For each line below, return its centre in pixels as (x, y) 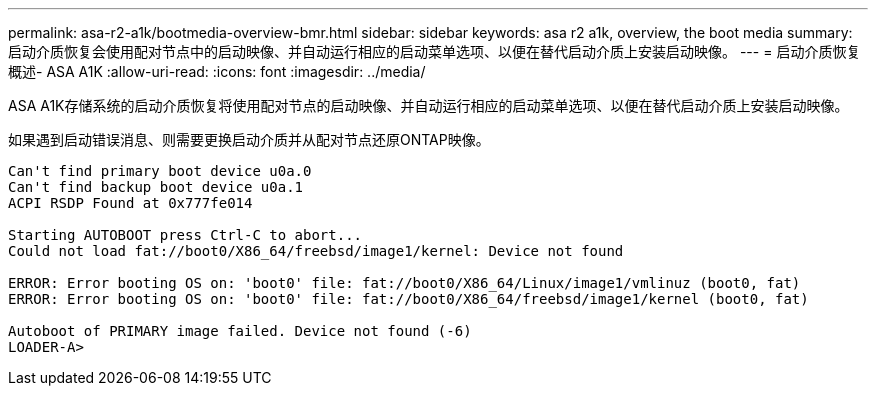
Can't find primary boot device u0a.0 (160, 171)
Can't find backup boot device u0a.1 (156, 187)
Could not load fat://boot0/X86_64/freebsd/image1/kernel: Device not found (316, 251)
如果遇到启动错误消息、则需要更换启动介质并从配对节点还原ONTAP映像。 (249, 139)
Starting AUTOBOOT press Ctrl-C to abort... (185, 235)
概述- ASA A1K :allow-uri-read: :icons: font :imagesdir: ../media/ (217, 71)
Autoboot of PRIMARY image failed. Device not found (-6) (240, 331)
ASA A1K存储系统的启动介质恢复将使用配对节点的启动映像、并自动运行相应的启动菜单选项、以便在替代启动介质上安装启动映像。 (428, 105)
